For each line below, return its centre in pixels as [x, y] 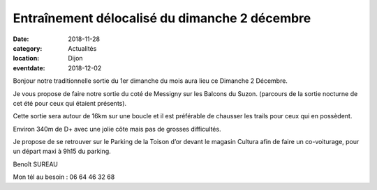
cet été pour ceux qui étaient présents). [70, 103]
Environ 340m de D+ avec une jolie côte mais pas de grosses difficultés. [117, 129]
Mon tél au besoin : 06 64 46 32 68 [64, 177]
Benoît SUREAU [36, 164]
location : [26, 58]
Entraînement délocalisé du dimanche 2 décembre [162, 18]
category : [28, 48]
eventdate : [29, 68]
